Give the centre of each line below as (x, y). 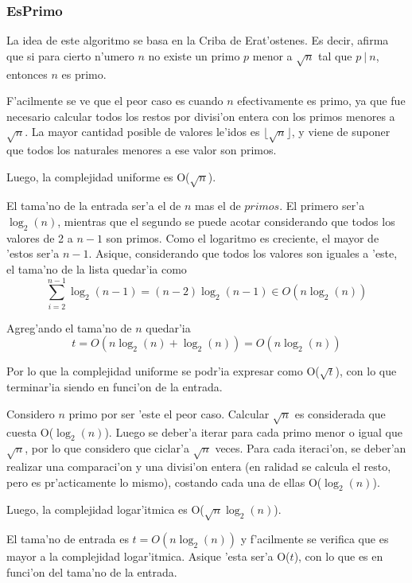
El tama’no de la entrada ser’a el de (94, 206)
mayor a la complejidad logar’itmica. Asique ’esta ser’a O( (148, 556)
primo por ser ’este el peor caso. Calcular (169, 413)
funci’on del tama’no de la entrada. (92, 571)
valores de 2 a (40, 237)
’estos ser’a (33, 253)
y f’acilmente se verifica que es (315, 539)
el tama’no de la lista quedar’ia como (97, 269)
